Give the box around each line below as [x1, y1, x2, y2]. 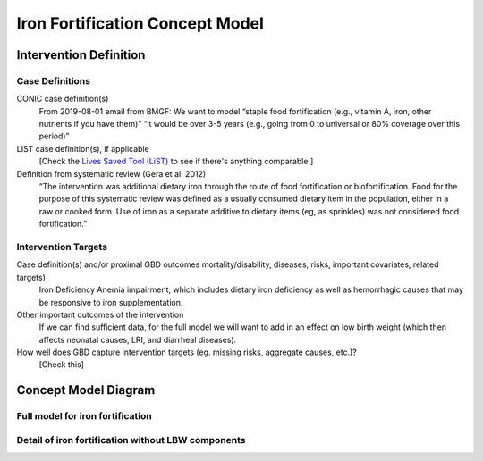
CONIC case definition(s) [16, 94, 109, 105]
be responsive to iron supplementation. [38, 297, 183, 307]
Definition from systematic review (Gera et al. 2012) [16, 168, 207, 179]
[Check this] [38, 359, 85, 370]
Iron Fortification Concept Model [16, 13, 264, 33]
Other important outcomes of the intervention [16, 309, 184, 320]
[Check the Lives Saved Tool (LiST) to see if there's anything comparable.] [38, 156, 314, 167]
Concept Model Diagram [16, 382, 156, 398]
